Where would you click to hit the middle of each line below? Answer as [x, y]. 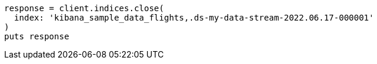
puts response [37, 36]
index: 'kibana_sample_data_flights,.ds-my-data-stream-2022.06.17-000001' [194, 18]
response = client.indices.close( [84, 8]
